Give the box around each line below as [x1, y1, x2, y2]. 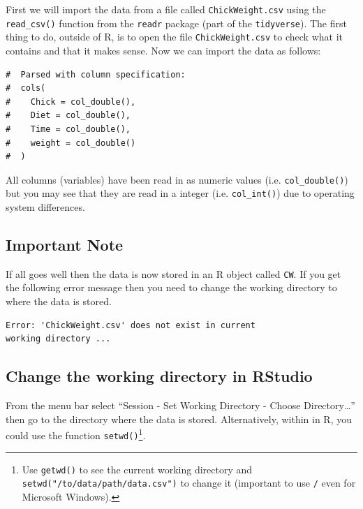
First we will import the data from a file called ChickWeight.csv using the [6, 2, 326, 16]
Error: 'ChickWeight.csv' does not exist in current [6, 320, 255, 330]
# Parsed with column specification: [6, 69, 186, 80]
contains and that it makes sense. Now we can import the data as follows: [6, 43, 321, 57]
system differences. [6, 200, 85, 214]
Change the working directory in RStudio [6, 365, 313, 387]
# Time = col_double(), [6, 124, 131, 134]
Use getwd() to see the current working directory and [22, 462, 253, 476]
